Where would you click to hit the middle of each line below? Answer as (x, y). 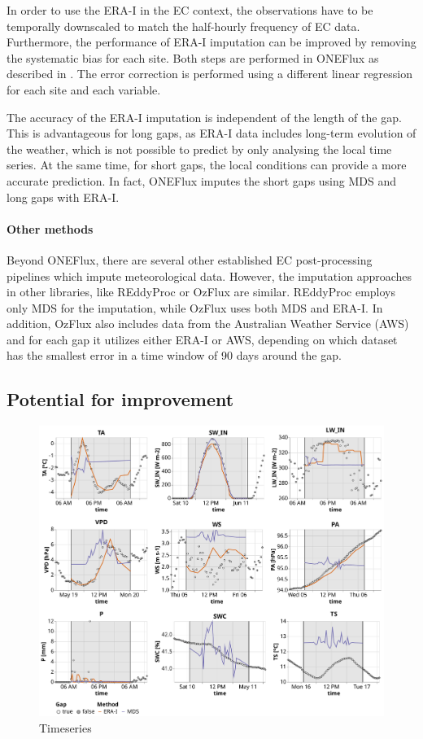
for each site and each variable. (84, 89)
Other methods (50, 228)
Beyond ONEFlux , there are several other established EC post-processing (190, 259)
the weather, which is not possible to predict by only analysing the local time (199, 149)
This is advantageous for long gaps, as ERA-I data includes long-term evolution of (211, 133)
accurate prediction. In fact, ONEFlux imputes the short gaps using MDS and (202, 180)
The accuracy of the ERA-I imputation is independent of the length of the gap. (204, 117)
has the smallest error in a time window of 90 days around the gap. (174, 355)
